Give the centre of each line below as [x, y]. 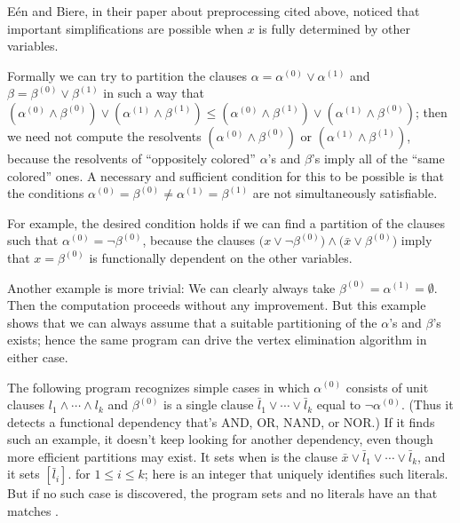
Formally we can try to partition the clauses [127, 75]
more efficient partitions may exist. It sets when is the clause [172, 456]
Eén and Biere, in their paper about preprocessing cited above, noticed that [214, 11]
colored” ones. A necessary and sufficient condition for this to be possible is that [226, 175]
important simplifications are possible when [126, 28]
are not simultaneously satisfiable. [345, 193]
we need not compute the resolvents [104, 135]
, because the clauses [199, 240]
